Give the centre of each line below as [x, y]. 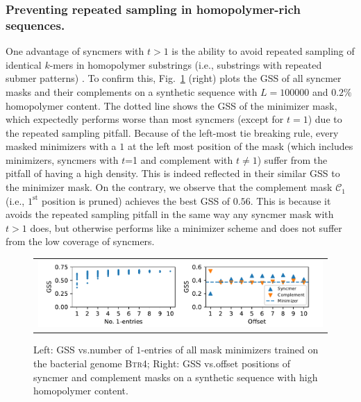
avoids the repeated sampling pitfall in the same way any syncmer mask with [170, 214]
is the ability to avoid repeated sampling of [263, 51]
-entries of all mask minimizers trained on [230, 350]
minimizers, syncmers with [62, 159]
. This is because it [291, 200]
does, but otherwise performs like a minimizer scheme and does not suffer [186, 227]
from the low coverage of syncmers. [80, 241]
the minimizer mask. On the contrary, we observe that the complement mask [169, 187]
